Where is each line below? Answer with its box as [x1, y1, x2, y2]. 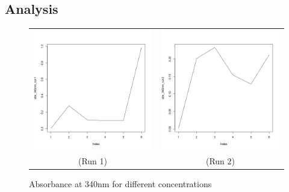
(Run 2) [205, 154, 235, 167]
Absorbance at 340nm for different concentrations [29, 177, 212, 190]
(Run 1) [78, 154, 108, 167]
